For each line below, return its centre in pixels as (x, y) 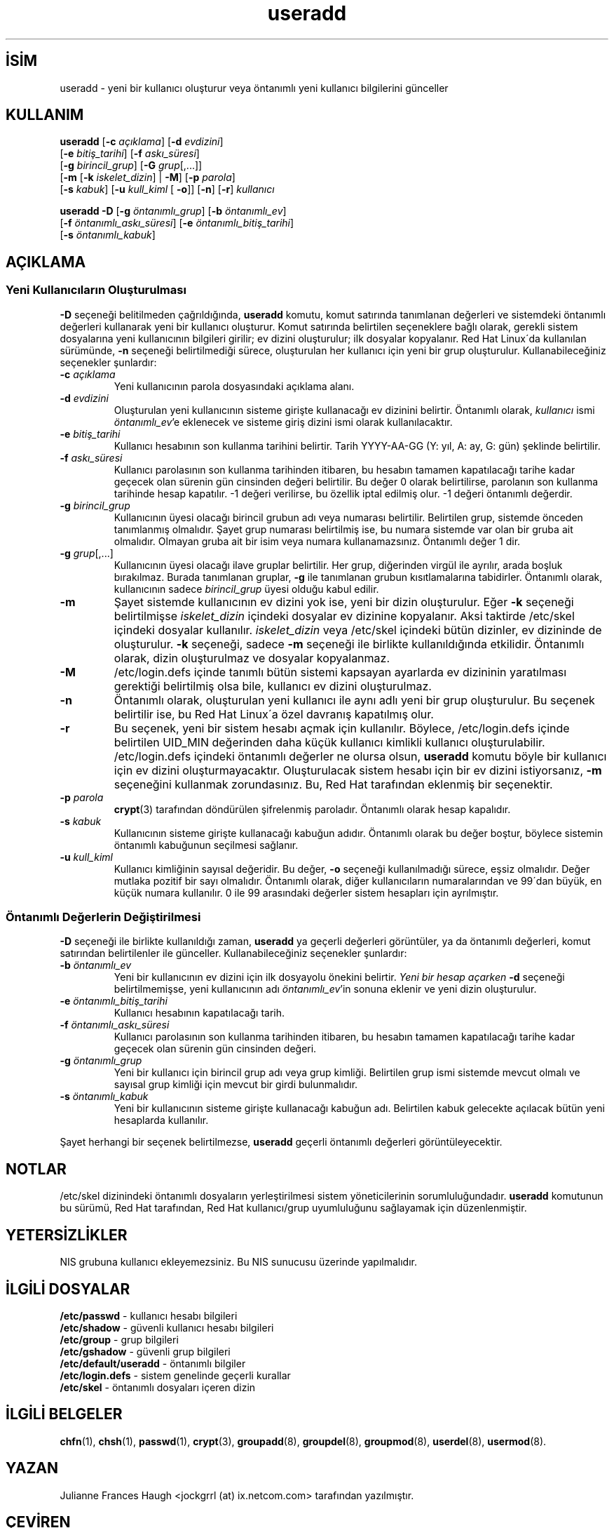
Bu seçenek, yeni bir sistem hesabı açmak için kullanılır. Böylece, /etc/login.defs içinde (342, 728)
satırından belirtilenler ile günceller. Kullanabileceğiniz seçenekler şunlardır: (233, 953)
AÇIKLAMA (46, 262)
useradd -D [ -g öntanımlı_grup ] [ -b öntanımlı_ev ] (173, 211)
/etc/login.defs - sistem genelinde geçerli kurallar (175, 1375)
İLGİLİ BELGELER (64, 1414)
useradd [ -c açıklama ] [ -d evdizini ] (142, 142)
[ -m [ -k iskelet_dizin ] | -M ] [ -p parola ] (148, 177)
